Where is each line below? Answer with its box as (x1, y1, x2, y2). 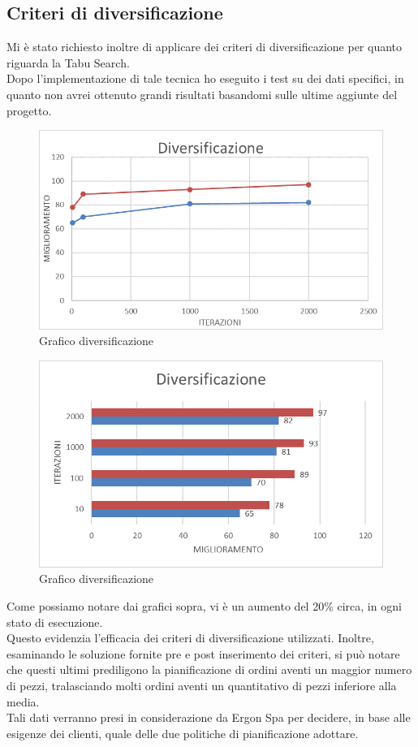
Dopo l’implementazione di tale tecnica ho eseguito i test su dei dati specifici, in (6, 70, 404, 87)
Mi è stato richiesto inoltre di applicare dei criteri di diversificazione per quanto (6, 38, 403, 55)
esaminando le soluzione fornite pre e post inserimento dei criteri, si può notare (6, 645, 400, 662)
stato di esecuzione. (6, 613, 103, 630)
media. (6, 693, 40, 710)
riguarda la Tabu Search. (6, 54, 130, 71)
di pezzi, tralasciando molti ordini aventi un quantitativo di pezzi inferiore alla (6, 677, 397, 694)
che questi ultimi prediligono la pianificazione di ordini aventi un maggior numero (6, 661, 412, 678)
